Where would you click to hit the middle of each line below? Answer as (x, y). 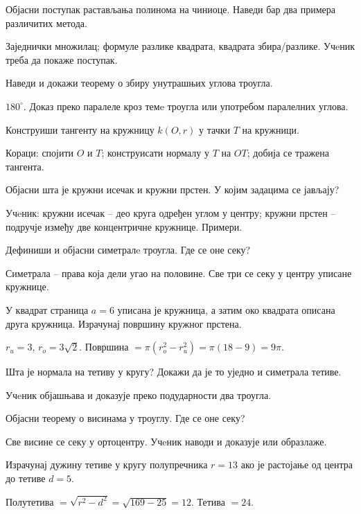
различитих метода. (46, 23)
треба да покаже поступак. (62, 59)
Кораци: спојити (40, 153)
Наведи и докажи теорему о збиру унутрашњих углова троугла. (139, 83)
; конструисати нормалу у (155, 153)
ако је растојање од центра (297, 464)
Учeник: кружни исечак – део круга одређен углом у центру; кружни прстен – (171, 212)
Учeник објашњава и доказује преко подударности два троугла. (139, 395)
